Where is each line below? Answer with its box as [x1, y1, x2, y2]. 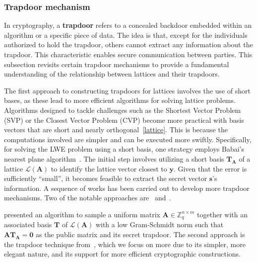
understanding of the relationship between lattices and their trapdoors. [4, 69, 220, 79]
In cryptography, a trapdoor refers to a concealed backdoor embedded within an [4, 20, 252, 30]
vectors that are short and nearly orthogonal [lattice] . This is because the [4, 124, 228, 135]
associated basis [4, 219, 52, 230]
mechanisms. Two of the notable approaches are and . [4, 192, 172, 203]
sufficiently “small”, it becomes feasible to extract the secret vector [4, 173, 207, 183]
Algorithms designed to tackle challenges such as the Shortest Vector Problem [4, 104, 241, 115]
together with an [197, 209, 248, 219]
